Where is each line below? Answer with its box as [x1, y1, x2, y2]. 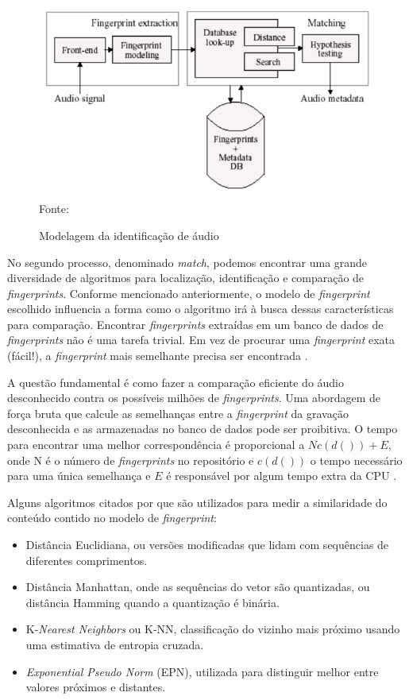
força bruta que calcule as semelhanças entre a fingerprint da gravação [7, 404, 349, 421]
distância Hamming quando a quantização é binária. [25, 594, 280, 610]
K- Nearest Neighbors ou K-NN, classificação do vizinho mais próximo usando [25, 621, 400, 637]
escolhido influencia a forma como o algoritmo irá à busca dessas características [7, 300, 394, 317]
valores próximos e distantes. [25, 679, 166, 695]
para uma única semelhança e [7, 467, 151, 484]
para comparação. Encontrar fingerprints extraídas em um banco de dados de [7, 315, 384, 332]
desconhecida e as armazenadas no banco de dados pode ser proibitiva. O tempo [7, 420, 398, 437]
